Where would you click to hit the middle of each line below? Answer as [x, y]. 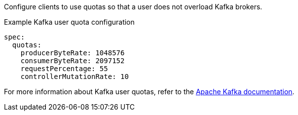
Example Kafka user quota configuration [69, 22]
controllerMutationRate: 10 [74, 77]
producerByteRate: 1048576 [73, 53]
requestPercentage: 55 [64, 69]
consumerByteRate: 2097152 [73, 61]
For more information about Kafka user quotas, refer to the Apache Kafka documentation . [149, 92]
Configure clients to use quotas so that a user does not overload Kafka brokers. [133, 7]
